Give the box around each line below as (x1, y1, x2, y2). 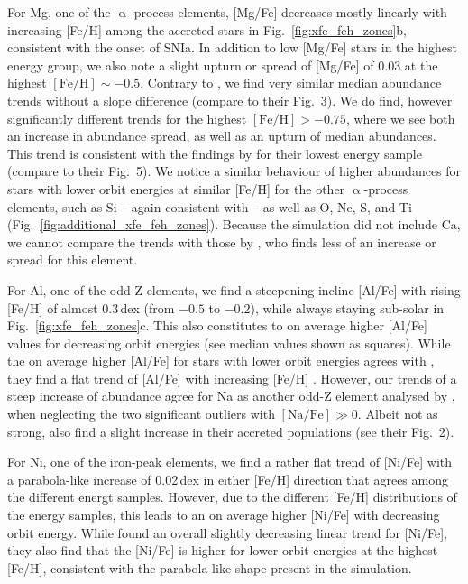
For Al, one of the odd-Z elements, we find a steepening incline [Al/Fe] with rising (7, 280, 461, 299)
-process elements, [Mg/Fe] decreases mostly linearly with (129, 3, 447, 21)
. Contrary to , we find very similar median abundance (140, 73, 442, 92)
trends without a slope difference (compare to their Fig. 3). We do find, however (7, 90, 453, 109)
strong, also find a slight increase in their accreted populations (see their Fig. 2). (7, 422, 454, 440)
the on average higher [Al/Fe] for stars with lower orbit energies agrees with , (7, 351, 435, 370)
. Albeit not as (357, 404, 438, 423)
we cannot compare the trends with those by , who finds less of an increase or (7, 232, 436, 251)
